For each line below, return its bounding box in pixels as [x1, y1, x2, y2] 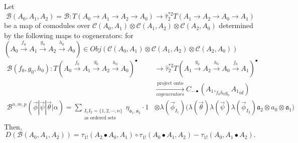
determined [219, 20, 253, 31]
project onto [157, 81, 184, 86]
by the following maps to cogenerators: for [4, 30, 134, 40]
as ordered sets [84, 115, 116, 120]
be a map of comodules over [4, 20, 90, 31]
